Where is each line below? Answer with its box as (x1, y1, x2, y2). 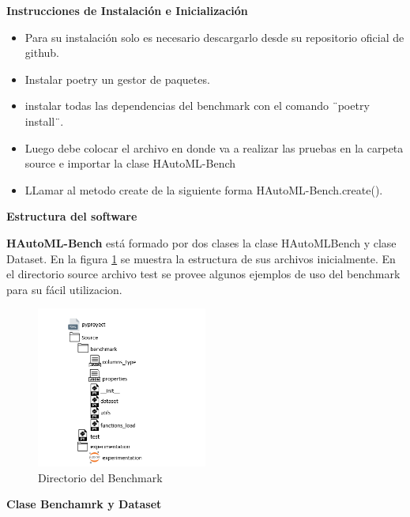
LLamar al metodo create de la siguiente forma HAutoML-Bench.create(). (24, 181, 383, 198)
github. (24, 44, 59, 61)
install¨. (24, 112, 64, 129)
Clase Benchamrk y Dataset (6, 496, 162, 512)
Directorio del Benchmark (38, 469, 163, 485)
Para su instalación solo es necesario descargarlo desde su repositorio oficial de (24, 28, 404, 45)
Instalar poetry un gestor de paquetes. (24, 70, 210, 87)
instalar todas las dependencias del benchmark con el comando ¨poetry (24, 97, 370, 114)
